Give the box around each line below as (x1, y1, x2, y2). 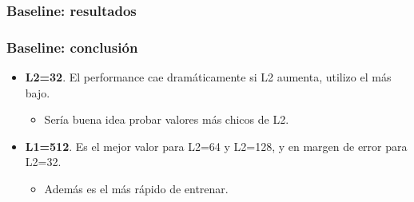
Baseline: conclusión (6, 37, 138, 57)
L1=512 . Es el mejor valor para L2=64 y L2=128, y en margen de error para (25, 137, 408, 154)
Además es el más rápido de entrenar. (44, 180, 229, 197)
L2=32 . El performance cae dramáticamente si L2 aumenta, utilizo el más (25, 69, 392, 85)
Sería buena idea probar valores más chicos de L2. (44, 111, 289, 128)
